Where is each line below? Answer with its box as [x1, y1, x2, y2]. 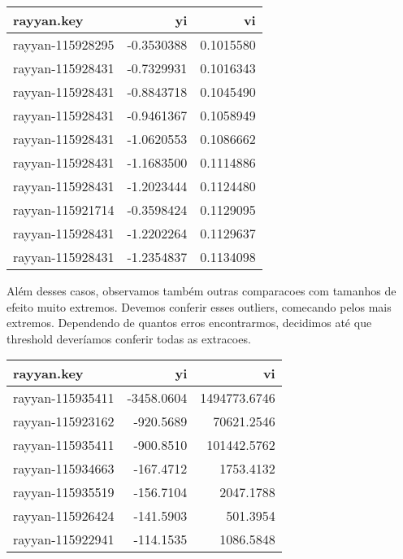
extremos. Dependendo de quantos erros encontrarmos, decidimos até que [6, 314, 372, 331]
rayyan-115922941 [13, 530, 115, 549]
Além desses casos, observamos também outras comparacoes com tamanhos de [6, 282, 396, 299]
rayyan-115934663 [13, 459, 115, 478]
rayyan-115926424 [13, 506, 115, 526]
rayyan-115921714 [13, 200, 115, 219]
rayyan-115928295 [13, 35, 115, 54]
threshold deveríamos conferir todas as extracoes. [6, 330, 251, 347]
